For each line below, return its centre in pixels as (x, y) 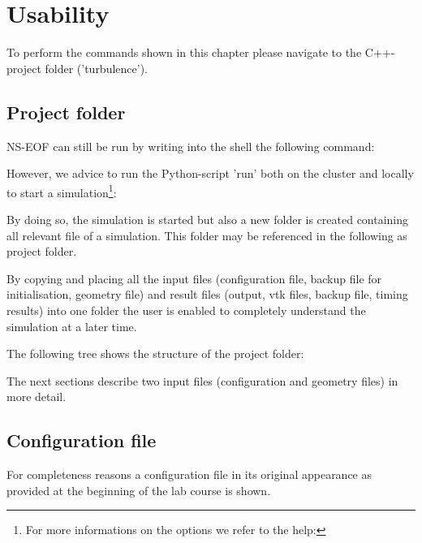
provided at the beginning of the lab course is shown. (139, 490)
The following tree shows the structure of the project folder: (155, 353)
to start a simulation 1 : (62, 191)
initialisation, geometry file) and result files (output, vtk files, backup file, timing (207, 294)
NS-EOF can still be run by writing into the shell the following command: (191, 146)
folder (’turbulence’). (96, 68)
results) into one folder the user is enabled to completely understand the (186, 310)
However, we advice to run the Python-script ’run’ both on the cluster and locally (210, 173)
